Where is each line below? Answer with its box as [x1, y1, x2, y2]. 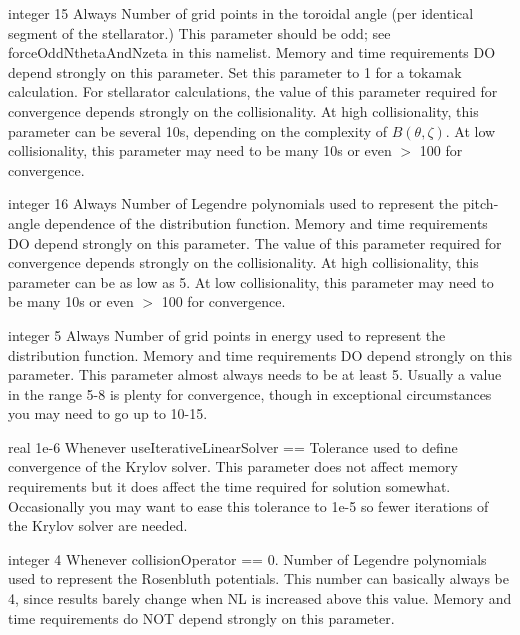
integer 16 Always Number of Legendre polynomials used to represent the [8, 193, 459, 214]
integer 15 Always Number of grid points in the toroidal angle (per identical [8, 3, 474, 23]
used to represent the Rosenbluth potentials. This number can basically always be [8, 568, 509, 589]
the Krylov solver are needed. [8, 515, 188, 536]
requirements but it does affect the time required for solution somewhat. [8, 476, 451, 497]
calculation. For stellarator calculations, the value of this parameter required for [8, 81, 498, 102]
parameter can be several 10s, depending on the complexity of [8, 120, 388, 141]
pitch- [462, 193, 499, 214]
